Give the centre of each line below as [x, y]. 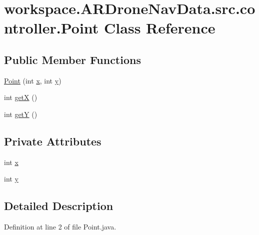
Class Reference [160, 28]
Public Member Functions [72, 59]
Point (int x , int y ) [33, 80]
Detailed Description [59, 206]
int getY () [21, 114]
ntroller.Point [51, 28]
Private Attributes [53, 141]
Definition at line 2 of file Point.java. [60, 227]
